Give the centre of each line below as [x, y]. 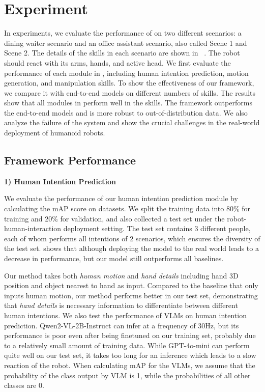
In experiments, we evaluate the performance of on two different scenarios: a [123, 33]
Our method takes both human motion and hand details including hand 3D [121, 275]
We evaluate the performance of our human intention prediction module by [121, 198]
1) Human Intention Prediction [60, 181]
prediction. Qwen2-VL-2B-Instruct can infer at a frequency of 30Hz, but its [122, 325]
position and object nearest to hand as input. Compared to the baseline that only [131, 285]
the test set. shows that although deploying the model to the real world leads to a [131, 248]
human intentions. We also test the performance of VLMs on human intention [125, 315]
